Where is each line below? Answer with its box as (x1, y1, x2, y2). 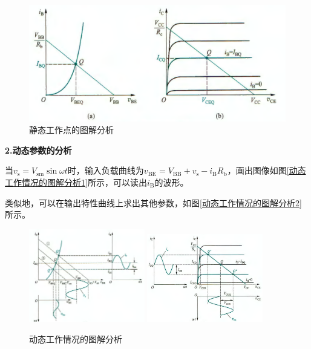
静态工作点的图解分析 (29, 123, 114, 136)
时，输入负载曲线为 (67, 164, 144, 177)
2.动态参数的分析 (5, 143, 72, 156)
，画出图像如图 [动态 (227, 164, 306, 177)
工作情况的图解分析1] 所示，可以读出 (5, 175, 147, 188)
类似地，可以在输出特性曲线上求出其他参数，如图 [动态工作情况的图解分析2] (5, 196, 302, 209)
